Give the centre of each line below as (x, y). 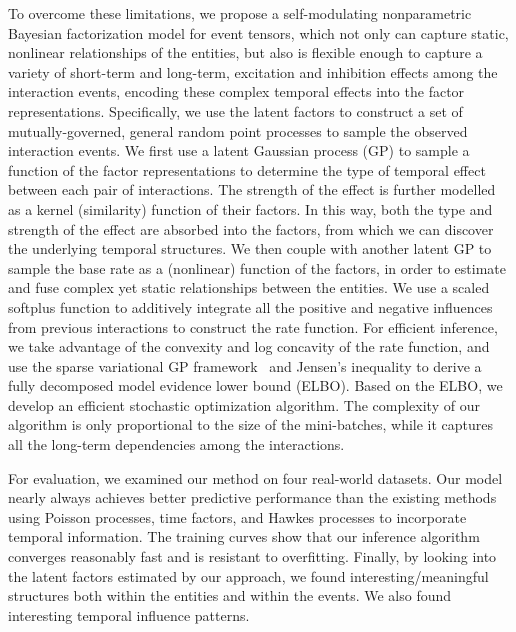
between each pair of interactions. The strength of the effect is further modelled (252, 189)
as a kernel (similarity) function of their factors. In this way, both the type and (250, 208)
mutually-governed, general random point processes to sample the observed (238, 130)
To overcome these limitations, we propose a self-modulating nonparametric (240, 13)
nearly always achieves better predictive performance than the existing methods (252, 497)
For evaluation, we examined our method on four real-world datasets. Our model (255, 477)
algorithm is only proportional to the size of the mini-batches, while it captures (251, 424)
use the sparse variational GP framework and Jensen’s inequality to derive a (245, 365)
